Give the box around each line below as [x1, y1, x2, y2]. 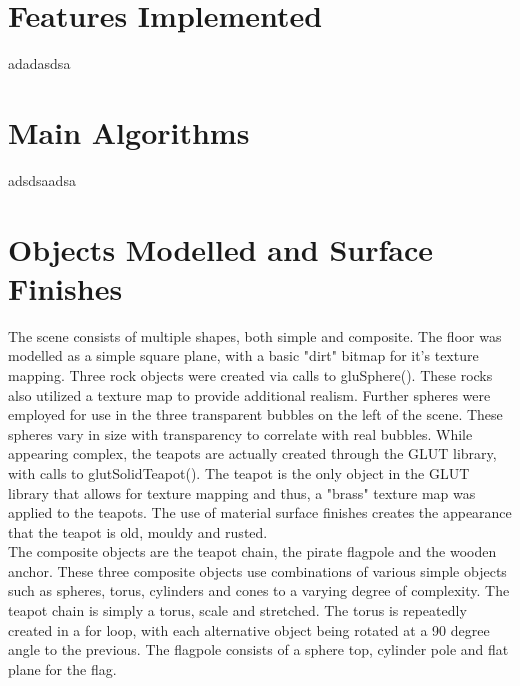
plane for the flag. [8, 658, 117, 679]
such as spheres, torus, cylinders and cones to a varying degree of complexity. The [8, 580, 510, 601]
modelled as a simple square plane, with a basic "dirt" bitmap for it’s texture [8, 345, 479, 366]
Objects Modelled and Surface [8, 228, 434, 269]
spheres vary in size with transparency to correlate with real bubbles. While [8, 423, 473, 444]
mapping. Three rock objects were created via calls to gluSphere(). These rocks [8, 364, 493, 385]
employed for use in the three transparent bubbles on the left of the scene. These [8, 404, 503, 425]
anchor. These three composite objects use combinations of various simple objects [8, 560, 507, 581]
